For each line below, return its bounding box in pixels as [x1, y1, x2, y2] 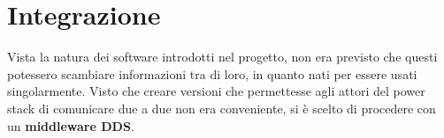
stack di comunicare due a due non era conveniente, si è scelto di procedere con [7, 98, 436, 117]
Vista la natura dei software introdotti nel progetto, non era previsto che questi [7, 47, 438, 66]
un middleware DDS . [7, 116, 134, 134]
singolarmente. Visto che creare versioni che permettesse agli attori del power [7, 82, 425, 100]
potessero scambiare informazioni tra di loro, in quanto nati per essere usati [7, 64, 417, 83]
